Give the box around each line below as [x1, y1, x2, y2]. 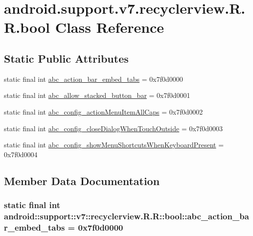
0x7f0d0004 [4, 149, 38, 159]
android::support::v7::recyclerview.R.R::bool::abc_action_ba [4, 210, 249, 222]
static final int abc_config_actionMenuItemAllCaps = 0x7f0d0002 [4, 106, 203, 117]
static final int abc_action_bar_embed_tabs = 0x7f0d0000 [4, 73, 183, 84]
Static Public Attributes [4, 50, 129, 66]
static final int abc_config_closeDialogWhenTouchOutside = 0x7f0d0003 [4, 123, 223, 133]
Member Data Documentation [4, 173, 160, 188]
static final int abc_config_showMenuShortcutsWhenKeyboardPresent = [4, 140, 224, 150]
